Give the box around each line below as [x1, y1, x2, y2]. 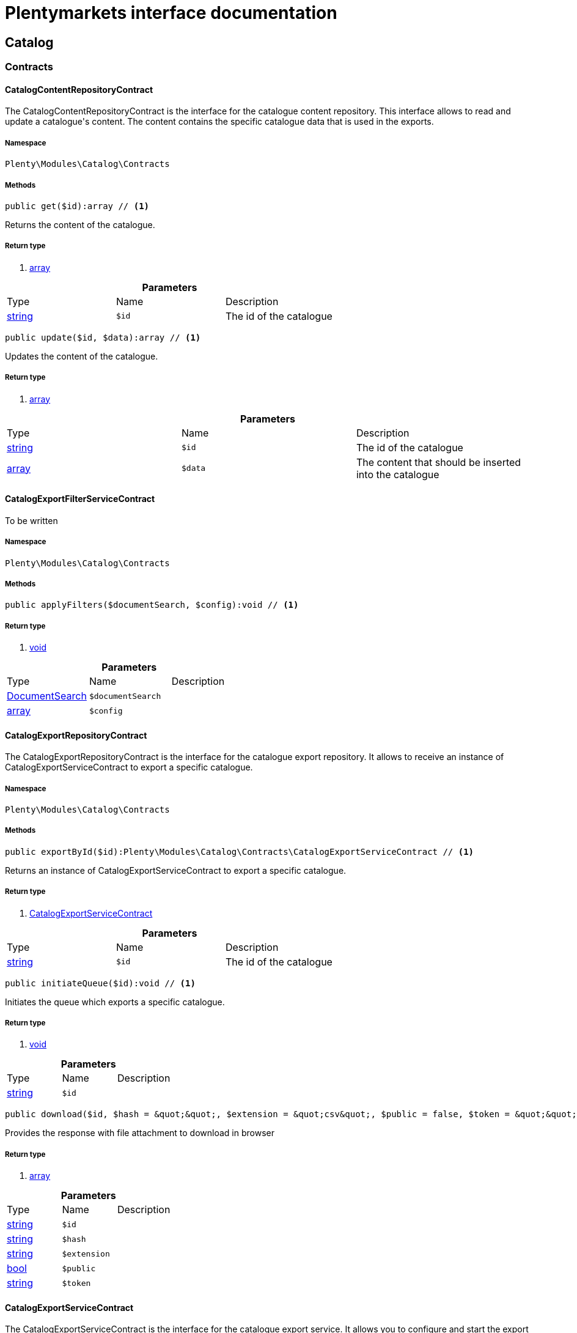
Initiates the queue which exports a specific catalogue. [5, 996, 225, 1007]
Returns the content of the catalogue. [5, 219, 155, 230]
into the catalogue [356, 468, 439, 481]
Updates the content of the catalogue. [5, 350, 158, 361]
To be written [5, 515, 58, 526]
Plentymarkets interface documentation [5, 2, 337, 23]
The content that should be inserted [356, 456, 521, 468]
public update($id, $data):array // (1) [5, 332, 201, 342]
